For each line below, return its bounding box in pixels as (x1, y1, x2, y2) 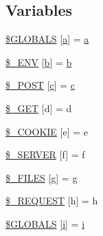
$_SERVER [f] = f (5, 147, 85, 162)
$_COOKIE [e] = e (5, 124, 88, 138)
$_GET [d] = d (5, 100, 72, 115)
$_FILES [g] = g (5, 170, 78, 184)
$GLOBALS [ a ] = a (5, 32, 89, 46)
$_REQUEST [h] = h (5, 193, 98, 208)
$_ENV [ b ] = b (5, 54, 72, 69)
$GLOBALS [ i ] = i (5, 216, 85, 230)
